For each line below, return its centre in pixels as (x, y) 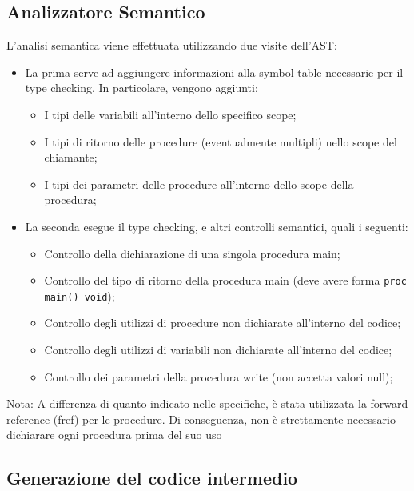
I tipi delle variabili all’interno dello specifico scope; (170, 114)
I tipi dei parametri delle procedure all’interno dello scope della (199, 184)
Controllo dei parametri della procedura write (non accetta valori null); (219, 376)
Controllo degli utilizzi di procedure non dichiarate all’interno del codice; (223, 323)
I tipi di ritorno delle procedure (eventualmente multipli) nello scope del (221, 141)
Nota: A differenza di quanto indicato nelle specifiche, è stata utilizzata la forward (207, 403)
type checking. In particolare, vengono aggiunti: (141, 88)
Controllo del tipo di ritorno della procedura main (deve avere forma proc (225, 280)
